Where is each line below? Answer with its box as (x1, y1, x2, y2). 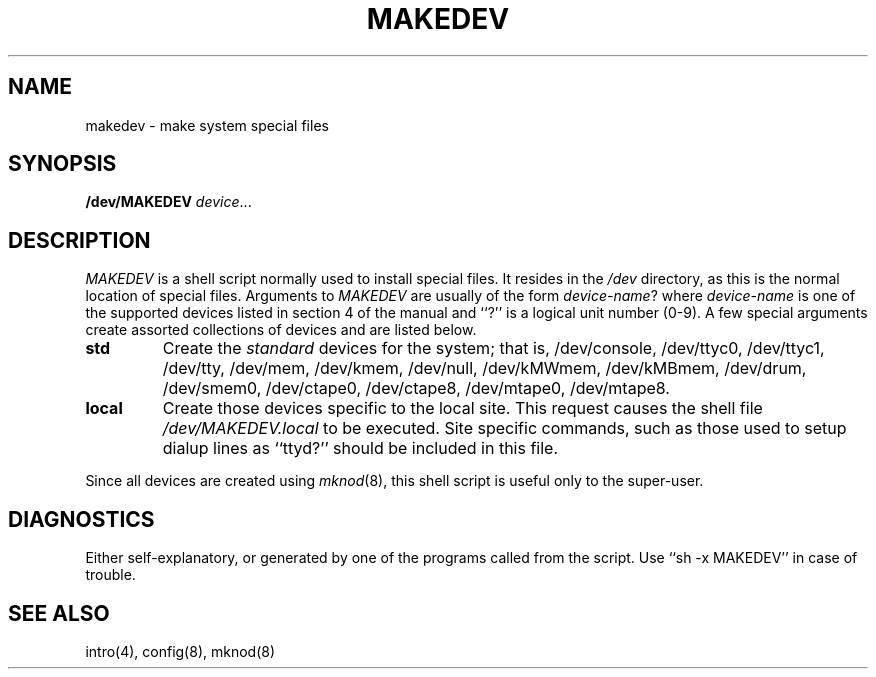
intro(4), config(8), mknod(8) (85, 642, 276, 660)
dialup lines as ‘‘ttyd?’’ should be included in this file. (162, 438, 559, 459)
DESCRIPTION (8, 227, 151, 253)
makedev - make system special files (85, 116, 329, 134)
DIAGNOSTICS (8, 506, 155, 532)
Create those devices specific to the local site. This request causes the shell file (162, 398, 763, 419)
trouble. (85, 566, 136, 584)
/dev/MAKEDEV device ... (85, 193, 252, 211)
